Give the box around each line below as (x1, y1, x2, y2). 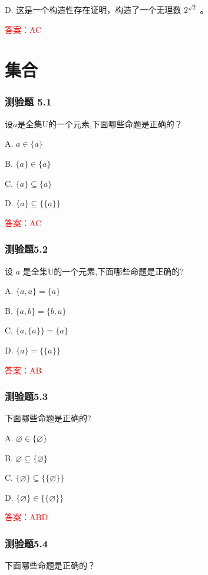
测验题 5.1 (5, 94, 52, 109)
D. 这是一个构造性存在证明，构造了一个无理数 (5, 4, 181, 15)
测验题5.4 (5, 536, 48, 550)
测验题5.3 (5, 389, 48, 404)
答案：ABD (5, 511, 48, 523)
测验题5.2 (5, 242, 48, 256)
